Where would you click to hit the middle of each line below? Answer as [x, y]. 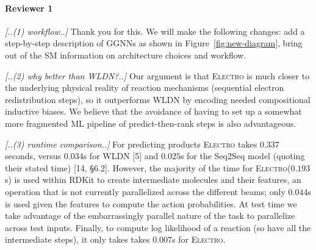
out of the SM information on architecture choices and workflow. [126, 55]
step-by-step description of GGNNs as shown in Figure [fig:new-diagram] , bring [154, 43]
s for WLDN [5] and [121, 156]
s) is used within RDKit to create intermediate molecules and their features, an [153, 180]
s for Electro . [199, 239]
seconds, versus [33, 156]
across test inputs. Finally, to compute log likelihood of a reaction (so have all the [158, 227]
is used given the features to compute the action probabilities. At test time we [151, 203]
